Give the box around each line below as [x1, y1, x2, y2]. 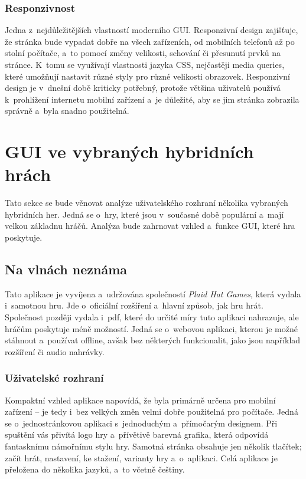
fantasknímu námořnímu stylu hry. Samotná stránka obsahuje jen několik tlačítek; [5, 440, 302, 452]
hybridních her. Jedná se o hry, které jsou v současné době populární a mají [5, 208, 284, 220]
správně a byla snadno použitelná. [5, 104, 129, 117]
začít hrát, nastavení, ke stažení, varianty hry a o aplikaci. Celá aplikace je [5, 451, 278, 464]
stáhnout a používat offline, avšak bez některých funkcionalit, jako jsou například [5, 334, 301, 346]
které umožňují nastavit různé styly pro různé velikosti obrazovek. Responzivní [5, 70, 290, 82]
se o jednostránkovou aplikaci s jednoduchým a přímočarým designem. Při [5, 416, 278, 429]
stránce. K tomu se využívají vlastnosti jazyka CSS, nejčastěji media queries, [5, 58, 285, 70]
